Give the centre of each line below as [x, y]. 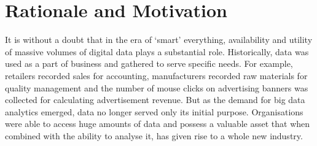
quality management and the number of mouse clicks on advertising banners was [157, 87]
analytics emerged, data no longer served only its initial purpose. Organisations [154, 111]
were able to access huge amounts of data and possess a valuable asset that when [158, 124]
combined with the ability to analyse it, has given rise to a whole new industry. [154, 135]
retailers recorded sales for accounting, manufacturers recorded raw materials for [156, 75]
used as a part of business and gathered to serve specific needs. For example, [149, 63]
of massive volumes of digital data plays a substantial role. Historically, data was [157, 51]
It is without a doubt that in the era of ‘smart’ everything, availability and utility [159, 40]
